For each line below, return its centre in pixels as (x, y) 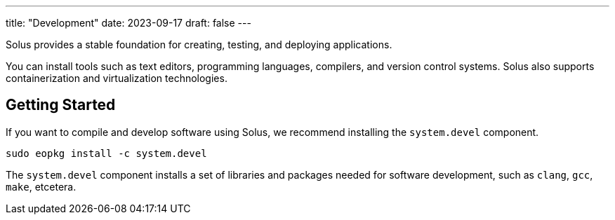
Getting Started (61, 105)
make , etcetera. (41, 186)
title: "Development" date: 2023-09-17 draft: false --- (128, 23)
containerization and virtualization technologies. (117, 78)
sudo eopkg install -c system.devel (106, 153)
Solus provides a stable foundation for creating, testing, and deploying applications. (199, 44)
